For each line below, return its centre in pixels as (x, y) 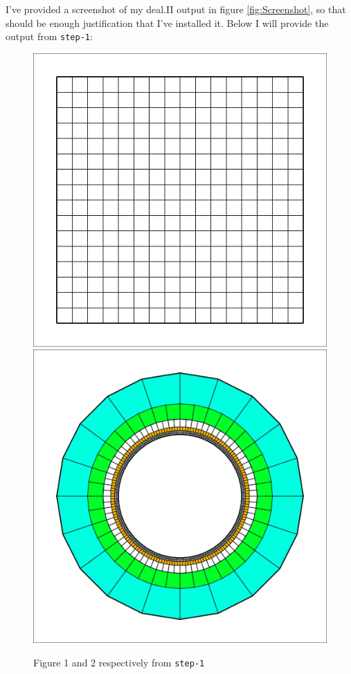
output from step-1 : (49, 36)
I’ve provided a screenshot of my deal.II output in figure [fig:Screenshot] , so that (176, 9)
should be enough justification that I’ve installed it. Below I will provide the (167, 22)
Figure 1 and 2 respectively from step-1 (119, 663)
